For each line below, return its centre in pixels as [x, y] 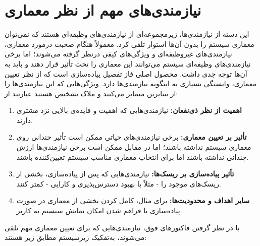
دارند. [24, 120]
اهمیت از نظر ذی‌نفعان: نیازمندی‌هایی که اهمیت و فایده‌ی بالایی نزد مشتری [129, 110]
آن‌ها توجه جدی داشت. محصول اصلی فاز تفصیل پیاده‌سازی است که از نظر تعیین [126, 73]
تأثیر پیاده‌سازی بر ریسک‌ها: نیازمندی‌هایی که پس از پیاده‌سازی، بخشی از [125, 174]
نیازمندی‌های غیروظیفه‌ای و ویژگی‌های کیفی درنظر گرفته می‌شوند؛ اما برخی [118, 54]
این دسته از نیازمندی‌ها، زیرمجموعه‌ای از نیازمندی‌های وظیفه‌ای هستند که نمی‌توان [127, 34]
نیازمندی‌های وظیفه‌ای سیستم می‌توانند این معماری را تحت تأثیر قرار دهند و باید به [128, 63]
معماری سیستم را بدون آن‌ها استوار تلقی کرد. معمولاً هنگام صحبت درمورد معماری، [129, 44]
